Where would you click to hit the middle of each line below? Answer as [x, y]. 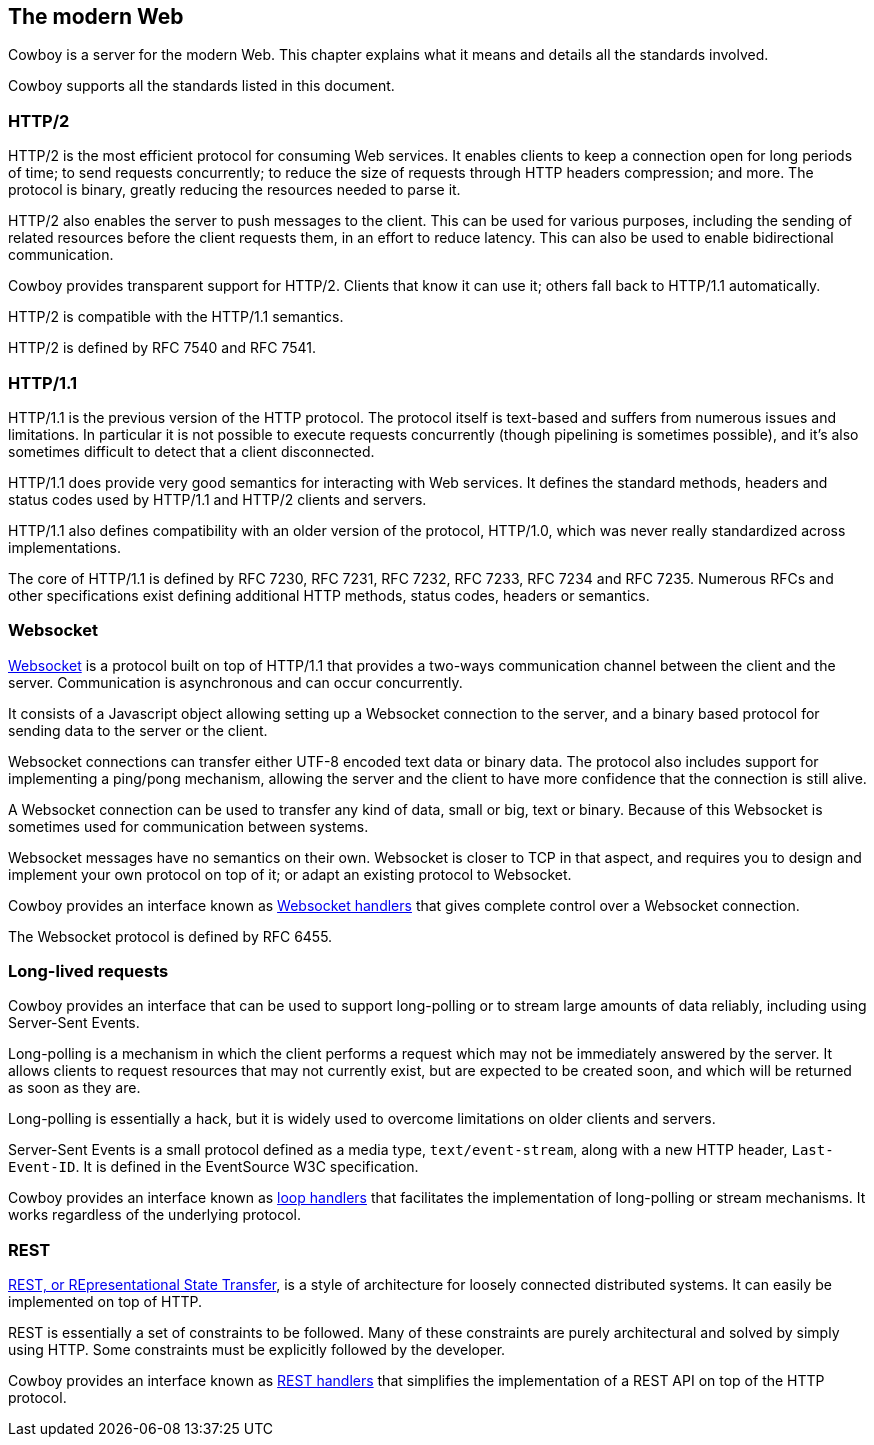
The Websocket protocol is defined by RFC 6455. [170, 936]
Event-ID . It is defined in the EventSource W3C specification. [213, 1167]
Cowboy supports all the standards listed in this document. [201, 86]
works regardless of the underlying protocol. [155, 1215]
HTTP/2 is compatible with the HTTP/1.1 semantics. [176, 317]
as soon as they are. [74, 1088]
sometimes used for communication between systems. [188, 826]
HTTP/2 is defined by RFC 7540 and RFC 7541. [162, 348]
